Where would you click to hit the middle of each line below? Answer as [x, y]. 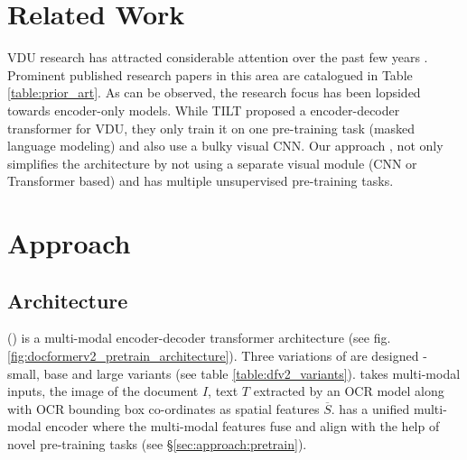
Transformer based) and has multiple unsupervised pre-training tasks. [201, 181]
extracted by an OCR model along [349, 391]
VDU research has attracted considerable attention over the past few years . [218, 57]
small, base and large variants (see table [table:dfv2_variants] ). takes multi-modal [234, 373]
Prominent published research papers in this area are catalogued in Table [210, 74]
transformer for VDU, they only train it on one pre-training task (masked [211, 128]
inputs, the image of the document [103, 391]
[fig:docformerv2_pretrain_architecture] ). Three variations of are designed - [217, 356]
